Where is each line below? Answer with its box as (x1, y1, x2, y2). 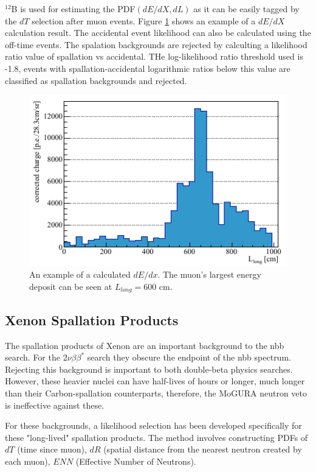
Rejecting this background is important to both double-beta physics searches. (5, 362, 293, 375)
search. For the (5, 351, 60, 364)
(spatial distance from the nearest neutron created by (103, 443, 302, 456)
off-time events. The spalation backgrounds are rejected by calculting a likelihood (5, 38, 307, 51)
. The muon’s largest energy (157, 268, 261, 281)
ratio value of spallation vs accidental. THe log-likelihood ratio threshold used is (5, 50, 303, 63)
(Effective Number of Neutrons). (75, 455, 196, 468)
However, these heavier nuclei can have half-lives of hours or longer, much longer (5, 375, 305, 387)
